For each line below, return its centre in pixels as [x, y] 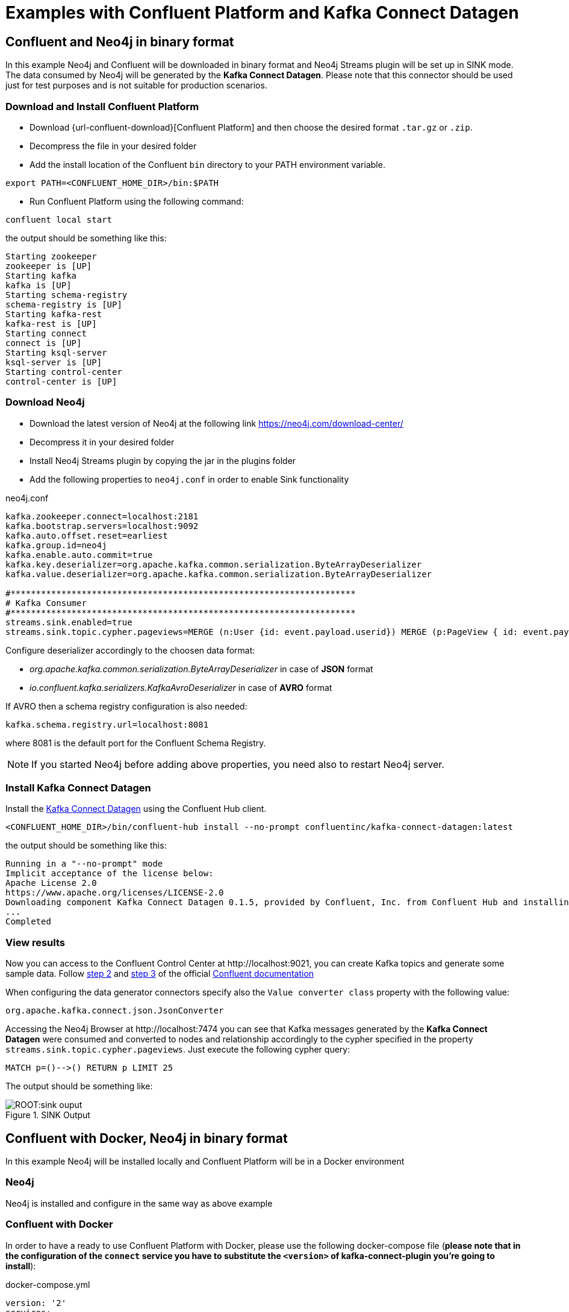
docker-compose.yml [48, 1284]
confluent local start [59, 219]
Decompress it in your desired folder [102, 442]
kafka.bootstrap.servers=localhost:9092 [102, 526]
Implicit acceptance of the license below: [110, 874]
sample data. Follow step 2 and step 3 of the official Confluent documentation [160, 974]
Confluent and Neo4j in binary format [120, 42]
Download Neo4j [45, 402]
